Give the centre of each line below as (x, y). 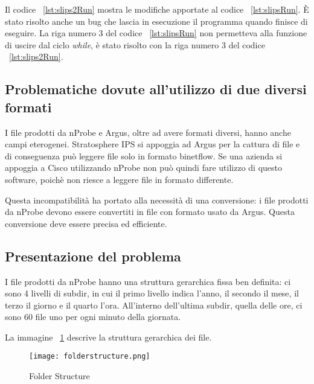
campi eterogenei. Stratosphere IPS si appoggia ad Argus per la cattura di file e (152, 144)
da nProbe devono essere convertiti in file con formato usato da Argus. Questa (150, 212)
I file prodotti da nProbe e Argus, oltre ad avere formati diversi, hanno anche (148, 132)
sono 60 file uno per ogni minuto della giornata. (93, 317)
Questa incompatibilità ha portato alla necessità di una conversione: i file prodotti (157, 200)
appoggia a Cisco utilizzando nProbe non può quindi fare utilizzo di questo (143, 168)
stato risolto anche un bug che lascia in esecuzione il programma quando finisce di (156, 21)
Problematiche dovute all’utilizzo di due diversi (156, 89)
